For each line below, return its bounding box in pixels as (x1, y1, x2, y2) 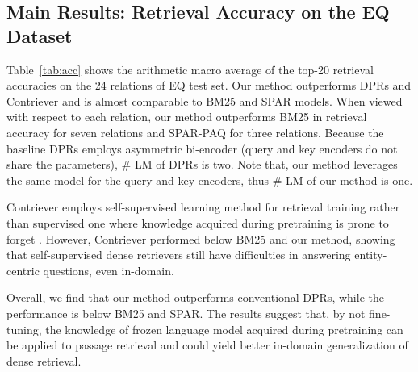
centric (6, 261, 40, 278)
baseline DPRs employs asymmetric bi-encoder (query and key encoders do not (6, 140, 398, 157)
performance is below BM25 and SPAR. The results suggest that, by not (6, 304, 366, 321)
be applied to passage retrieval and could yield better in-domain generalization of (6, 336, 408, 353)
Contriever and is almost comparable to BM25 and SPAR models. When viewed (6, 92, 403, 109)
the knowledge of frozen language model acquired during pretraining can (45, 320, 403, 337)
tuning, (6, 320, 42, 337)
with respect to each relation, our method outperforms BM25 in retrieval (6, 108, 367, 125)
